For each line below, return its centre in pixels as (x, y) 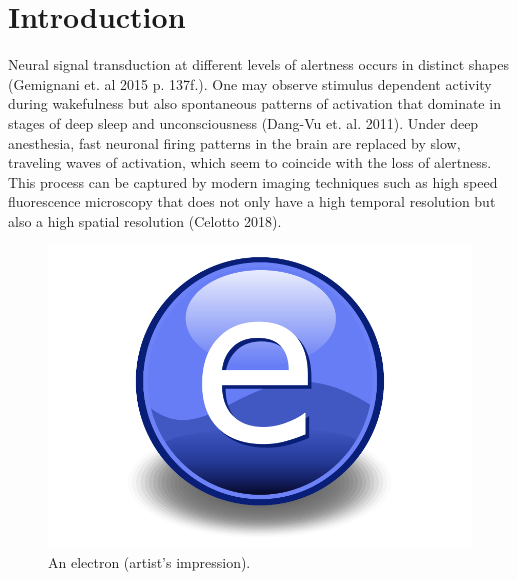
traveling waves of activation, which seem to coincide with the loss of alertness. (250, 162)
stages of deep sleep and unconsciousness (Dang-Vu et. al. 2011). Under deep (243, 122)
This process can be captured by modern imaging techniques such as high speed (253, 181)
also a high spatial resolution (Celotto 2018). (145, 220)
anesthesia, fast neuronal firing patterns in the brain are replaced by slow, (234, 142)
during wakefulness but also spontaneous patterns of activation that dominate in (254, 103)
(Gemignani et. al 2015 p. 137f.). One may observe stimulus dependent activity (250, 83)
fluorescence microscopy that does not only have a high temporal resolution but (252, 201)
